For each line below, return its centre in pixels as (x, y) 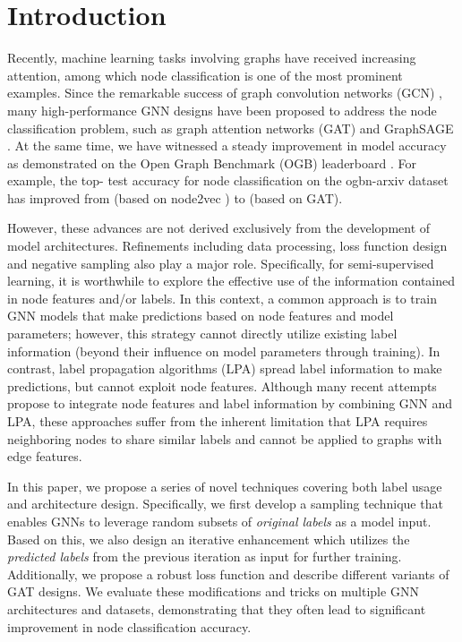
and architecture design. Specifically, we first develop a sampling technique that (225, 504)
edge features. (45, 456)
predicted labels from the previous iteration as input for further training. (205, 556)
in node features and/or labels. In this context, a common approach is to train (222, 298)
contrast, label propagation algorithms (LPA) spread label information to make (225, 368)
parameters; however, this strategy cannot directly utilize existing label (202, 334)
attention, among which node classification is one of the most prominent (205, 75)
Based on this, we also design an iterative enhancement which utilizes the (209, 539)
